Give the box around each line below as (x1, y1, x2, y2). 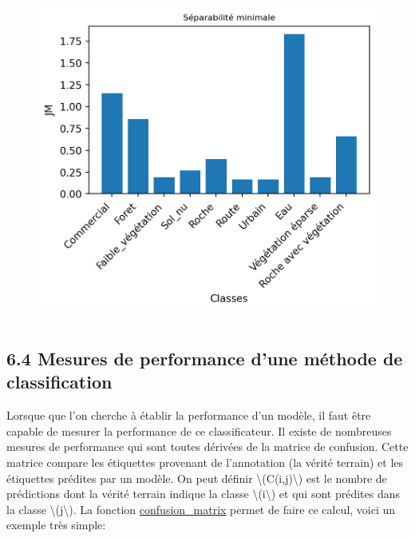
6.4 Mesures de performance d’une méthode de (6, 345, 403, 370)
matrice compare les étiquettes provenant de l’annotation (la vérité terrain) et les (6, 453, 404, 470)
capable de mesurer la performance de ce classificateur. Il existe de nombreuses (6, 422, 392, 439)
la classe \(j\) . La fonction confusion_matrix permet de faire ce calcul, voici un (6, 500, 396, 517)
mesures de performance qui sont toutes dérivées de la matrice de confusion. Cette (6, 438, 409, 455)
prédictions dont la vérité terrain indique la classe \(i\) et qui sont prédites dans (6, 485, 401, 502)
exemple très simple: (6, 516, 106, 533)
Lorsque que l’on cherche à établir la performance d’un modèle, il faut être (6, 407, 371, 424)
